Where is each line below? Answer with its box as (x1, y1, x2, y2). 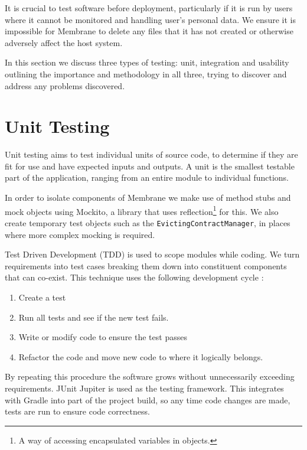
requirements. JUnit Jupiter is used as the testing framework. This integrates (5, 381, 284, 394)
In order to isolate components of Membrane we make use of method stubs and (5, 191, 291, 204)
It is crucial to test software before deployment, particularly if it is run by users (5, 2, 293, 14)
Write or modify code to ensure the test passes (18, 331, 187, 343)
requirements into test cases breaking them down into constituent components (5, 259, 287, 272)
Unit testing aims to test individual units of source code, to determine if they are (5, 148, 298, 161)
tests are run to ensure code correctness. (5, 405, 150, 418)
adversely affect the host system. (5, 36, 123, 48)
